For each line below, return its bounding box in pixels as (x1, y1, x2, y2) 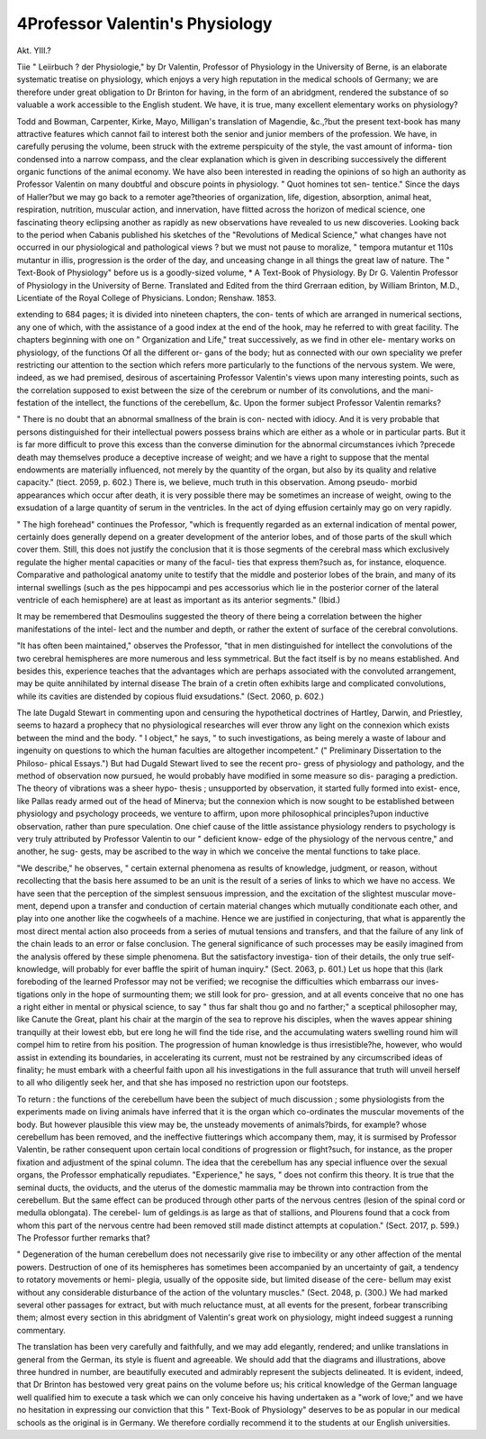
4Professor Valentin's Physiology (16, 14, 273, 33)
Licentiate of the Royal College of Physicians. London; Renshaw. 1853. (16, 292, 276, 303)
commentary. (16, 1324, 67, 1335)
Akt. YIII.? (16, 45, 51, 56)
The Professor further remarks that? (16, 1233, 150, 1243)
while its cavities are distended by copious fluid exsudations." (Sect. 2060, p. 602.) (16, 691, 324, 701)
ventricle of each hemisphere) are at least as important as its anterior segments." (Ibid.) (16, 594, 341, 605)
